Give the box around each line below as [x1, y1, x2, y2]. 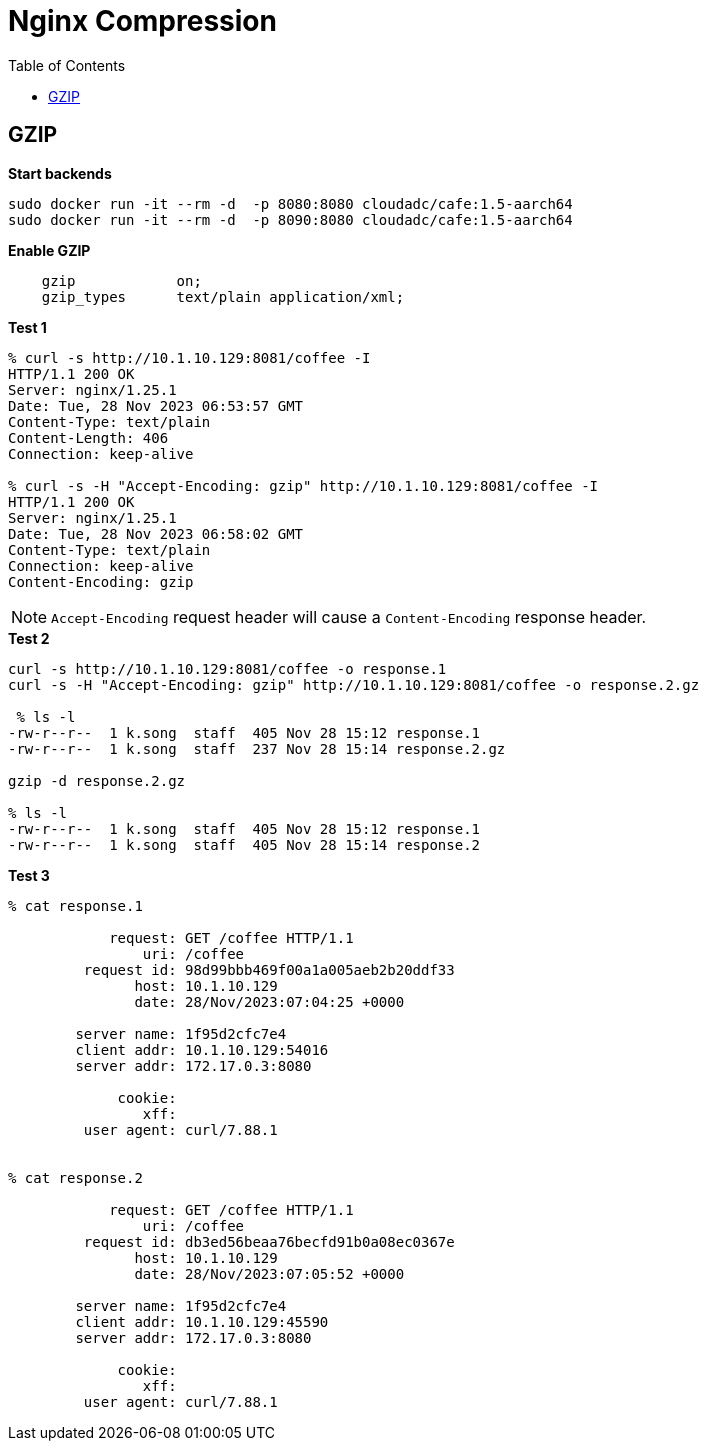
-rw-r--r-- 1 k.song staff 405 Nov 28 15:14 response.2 [8, 836, 481, 853]
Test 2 [8, 629, 50, 647]
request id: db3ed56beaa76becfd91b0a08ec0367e [83, 1233, 455, 1250]
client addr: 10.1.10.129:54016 [75, 1041, 329, 1058]
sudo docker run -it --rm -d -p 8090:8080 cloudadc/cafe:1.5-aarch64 [8, 211, 573, 228]
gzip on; [41, 272, 202, 289]
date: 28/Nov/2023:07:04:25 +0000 [134, 993, 405, 1010]
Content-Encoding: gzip [8, 573, 194, 590]
